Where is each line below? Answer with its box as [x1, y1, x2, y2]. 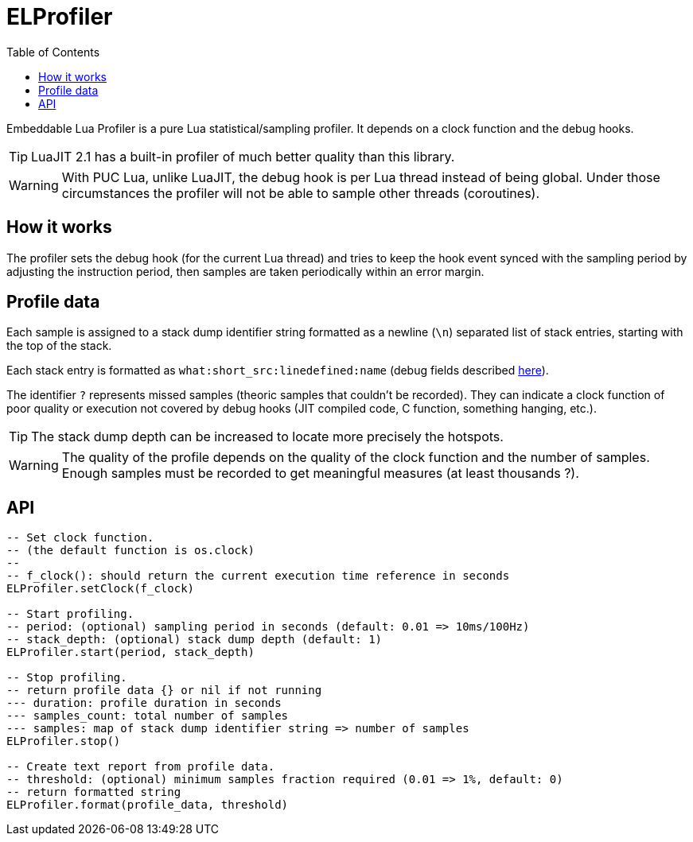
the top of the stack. [6, 339, 112, 353]
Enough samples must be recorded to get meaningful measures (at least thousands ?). [61, 465, 579, 482]
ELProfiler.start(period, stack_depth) [6, 646, 255, 659]
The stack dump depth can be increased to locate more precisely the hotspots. [31, 429, 504, 445]
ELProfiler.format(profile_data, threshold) [6, 798, 289, 812]
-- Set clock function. [6, 531, 154, 545]
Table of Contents [6, 45, 100, 59]
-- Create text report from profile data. [6, 760, 275, 774]
